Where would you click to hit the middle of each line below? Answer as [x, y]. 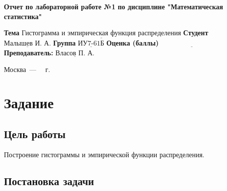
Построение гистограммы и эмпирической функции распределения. [104, 154]
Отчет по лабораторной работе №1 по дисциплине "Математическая [113, 6]
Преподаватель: [29, 52]
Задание [29, 103]
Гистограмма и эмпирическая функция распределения [101, 34]
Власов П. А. [75, 53]
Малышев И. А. [28, 44]
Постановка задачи [49, 180]
